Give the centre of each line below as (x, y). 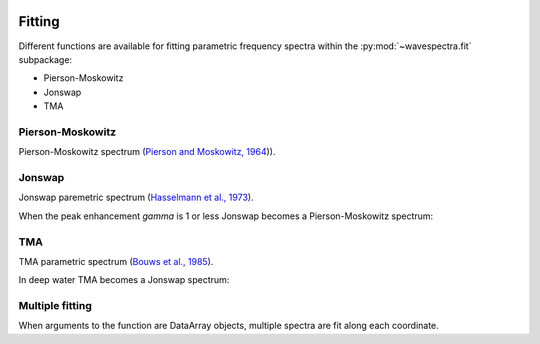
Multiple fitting (55, 306)
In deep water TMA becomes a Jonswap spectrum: (124, 280)
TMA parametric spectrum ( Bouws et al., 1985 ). (116, 261)
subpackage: (45, 59)
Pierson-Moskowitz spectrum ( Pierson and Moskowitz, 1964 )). (147, 152)
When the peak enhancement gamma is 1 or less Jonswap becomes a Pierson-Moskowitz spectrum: (226, 216)
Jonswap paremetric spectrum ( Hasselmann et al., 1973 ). (136, 197)
